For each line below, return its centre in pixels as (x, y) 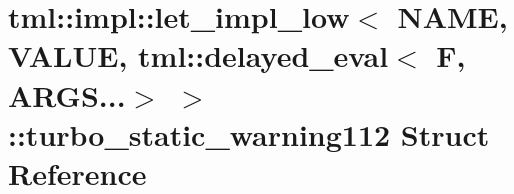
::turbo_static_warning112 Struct (249, 133)
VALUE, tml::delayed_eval (198, 55)
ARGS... (67, 94)
